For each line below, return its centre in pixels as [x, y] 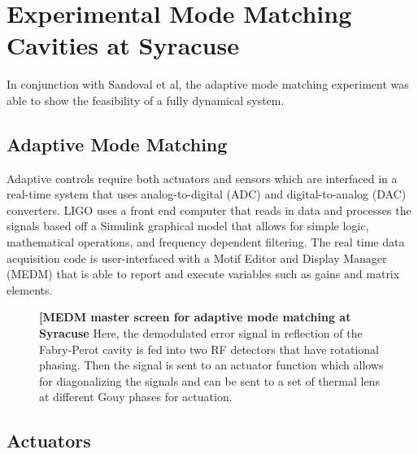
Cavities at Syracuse [123, 45]
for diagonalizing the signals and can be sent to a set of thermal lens [209, 380]
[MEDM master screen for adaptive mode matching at [195, 317]
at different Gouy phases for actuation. [136, 397]
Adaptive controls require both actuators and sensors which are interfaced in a [202, 178]
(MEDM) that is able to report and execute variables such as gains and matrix [203, 274]
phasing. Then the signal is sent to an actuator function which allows [211, 365]
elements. [30, 289]
